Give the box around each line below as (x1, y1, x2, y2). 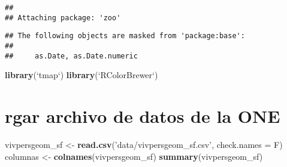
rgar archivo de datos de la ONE (5, 104, 280, 128)
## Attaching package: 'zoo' (5, 13, 121, 22)
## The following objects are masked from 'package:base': (5, 32, 245, 41)
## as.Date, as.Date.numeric (5, 51, 138, 60)
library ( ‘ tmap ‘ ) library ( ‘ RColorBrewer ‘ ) (5, 69, 158, 81)
